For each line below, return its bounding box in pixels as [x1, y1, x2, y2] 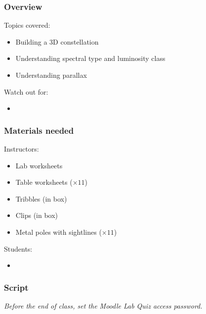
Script [4, 281, 29, 293]
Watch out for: [4, 86, 48, 97]
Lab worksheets [15, 160, 63, 170]
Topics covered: [4, 20, 50, 30]
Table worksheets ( [15, 177, 73, 187]
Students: [4, 243, 33, 254]
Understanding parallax [15, 70, 87, 80]
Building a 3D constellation [15, 36, 99, 47]
